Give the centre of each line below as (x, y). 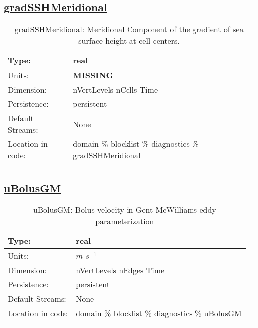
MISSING (93, 75)
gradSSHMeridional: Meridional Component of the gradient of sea (129, 29)
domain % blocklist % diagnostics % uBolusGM (159, 313)
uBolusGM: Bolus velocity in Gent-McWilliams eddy (125, 210)
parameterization (125, 221)
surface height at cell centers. (129, 41)
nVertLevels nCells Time (115, 90)
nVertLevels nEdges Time (120, 270)
